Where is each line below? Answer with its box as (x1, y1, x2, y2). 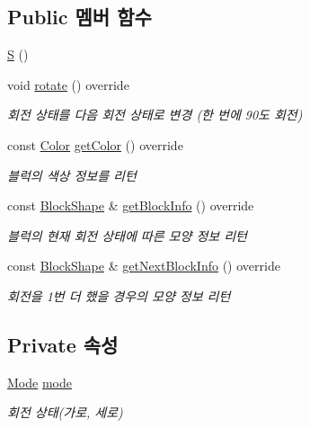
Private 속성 (7, 330, 119, 358)
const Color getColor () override (7, 135, 183, 154)
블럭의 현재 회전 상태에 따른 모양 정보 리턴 (7, 226, 247, 245)
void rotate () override (7, 75, 129, 94)
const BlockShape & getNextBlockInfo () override (7, 256, 280, 275)
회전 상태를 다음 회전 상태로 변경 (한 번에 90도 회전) (7, 105, 303, 124)
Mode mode (7, 372, 72, 391)
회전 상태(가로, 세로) (7, 403, 123, 422)
